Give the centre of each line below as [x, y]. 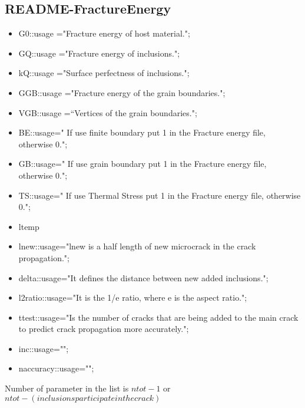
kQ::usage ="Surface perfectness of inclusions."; [104, 73]
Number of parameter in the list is [67, 388]
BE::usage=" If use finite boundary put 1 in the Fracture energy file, [142, 132]
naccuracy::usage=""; [56, 368]
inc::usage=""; [44, 348]
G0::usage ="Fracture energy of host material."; [104, 33]
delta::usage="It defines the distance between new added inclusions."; [143, 277]
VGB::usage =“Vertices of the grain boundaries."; [108, 112]
